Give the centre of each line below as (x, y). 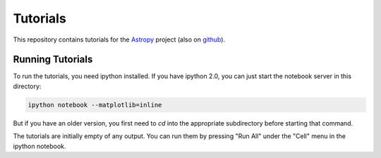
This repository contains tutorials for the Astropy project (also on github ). (119, 39)
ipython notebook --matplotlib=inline (95, 105)
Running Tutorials (53, 60)
